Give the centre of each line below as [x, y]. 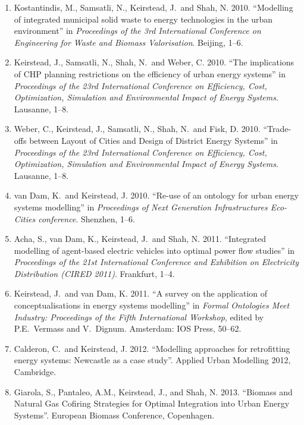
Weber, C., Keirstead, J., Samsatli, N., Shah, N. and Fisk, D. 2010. [137, 129]
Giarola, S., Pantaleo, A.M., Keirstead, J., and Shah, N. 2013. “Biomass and [153, 391]
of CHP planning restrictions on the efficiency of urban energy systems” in [150, 73]
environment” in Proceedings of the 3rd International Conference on [137, 31]
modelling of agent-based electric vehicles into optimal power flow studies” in [154, 250]
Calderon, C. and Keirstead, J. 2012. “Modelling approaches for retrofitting [152, 348]
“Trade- [277, 129]
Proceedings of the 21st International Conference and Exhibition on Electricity [156, 262]
